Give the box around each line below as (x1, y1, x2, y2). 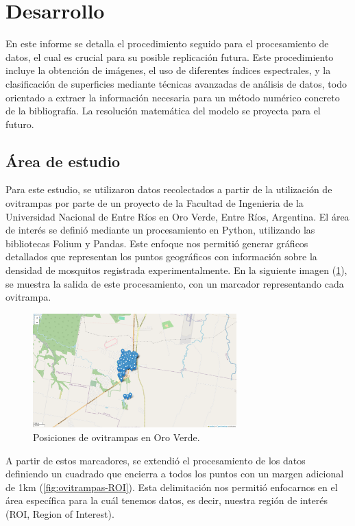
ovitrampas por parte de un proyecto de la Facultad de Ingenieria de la (5, 196, 304, 210)
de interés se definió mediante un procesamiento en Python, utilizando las (5, 223, 315, 237)
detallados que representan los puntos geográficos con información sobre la (5, 249, 317, 264)
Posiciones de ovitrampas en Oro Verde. (33, 430, 200, 444)
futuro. (5, 116, 34, 131)
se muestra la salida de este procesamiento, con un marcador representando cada (5, 276, 344, 290)
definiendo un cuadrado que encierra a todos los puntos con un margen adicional (5, 466, 344, 481)
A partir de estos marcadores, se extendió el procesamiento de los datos (5, 453, 306, 467)
